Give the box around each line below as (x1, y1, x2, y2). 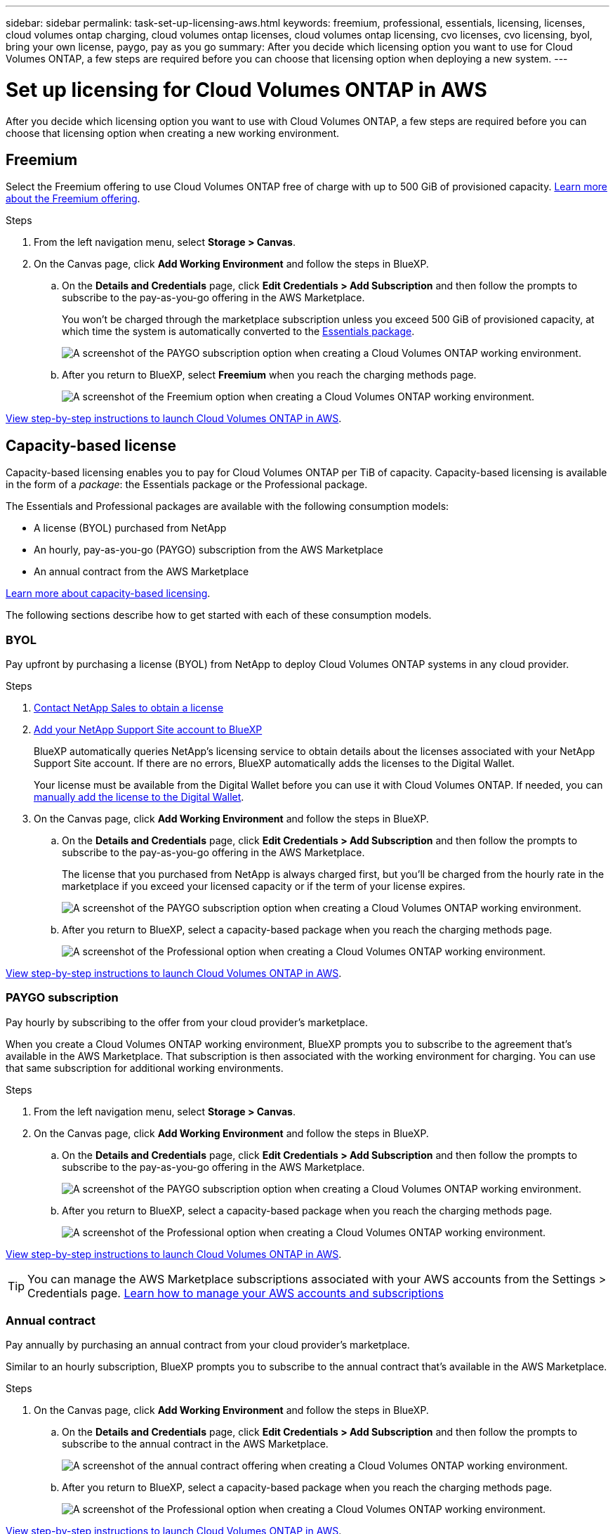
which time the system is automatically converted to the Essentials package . (62, 325, 415, 338)
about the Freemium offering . (6, 192, 140, 205)
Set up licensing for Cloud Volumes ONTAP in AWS (6, 77, 487, 102)
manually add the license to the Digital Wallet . (34, 790, 244, 803)
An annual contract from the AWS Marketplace (34, 565, 249, 578)
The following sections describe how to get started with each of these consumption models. (6, 609, 432, 622)
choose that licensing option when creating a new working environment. (6, 126, 340, 139)
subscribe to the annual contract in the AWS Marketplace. (62, 1438, 329, 1450)
